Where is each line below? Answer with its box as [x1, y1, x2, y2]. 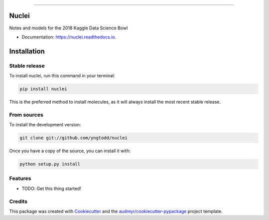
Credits [9, 198, 27, 205]
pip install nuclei [19, 86, 67, 92]
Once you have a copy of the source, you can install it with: [9, 148, 131, 154]
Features [9, 175, 31, 182]
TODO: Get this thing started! [21, 185, 82, 192]
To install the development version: [9, 122, 81, 128]
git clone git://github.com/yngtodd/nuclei [19, 135, 128, 141]
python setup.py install [19, 161, 81, 167]
